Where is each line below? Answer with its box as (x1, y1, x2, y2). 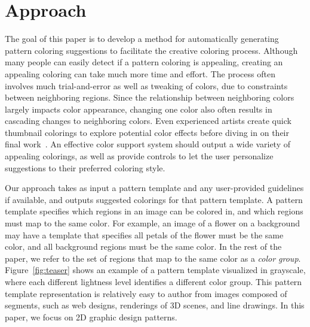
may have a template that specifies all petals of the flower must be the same (5, 228, 284, 241)
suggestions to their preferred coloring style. (5, 161, 165, 174)
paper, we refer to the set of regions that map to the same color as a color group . (5, 252, 301, 264)
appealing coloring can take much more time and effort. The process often (5, 67, 275, 80)
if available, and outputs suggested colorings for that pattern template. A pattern (5, 193, 303, 205)
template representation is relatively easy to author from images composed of (5, 287, 287, 299)
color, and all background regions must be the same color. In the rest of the (5, 240, 282, 253)
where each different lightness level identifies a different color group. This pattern (5, 275, 302, 287)
